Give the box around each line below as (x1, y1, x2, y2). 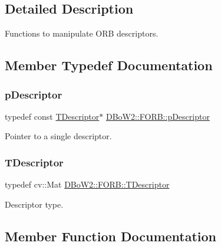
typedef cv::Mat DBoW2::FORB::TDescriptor (5, 178, 170, 191)
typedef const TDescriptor (5, 110, 100, 122)
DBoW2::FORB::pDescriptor (105, 110, 210, 122)
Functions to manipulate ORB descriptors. (5, 27, 159, 40)
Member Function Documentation (5, 227, 217, 245)
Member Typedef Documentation (5, 56, 213, 74)
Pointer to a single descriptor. (5, 130, 112, 142)
